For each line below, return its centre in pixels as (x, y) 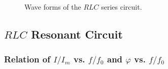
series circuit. (122, 7)
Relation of (27, 59)
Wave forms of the (53, 7)
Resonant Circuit (77, 34)
